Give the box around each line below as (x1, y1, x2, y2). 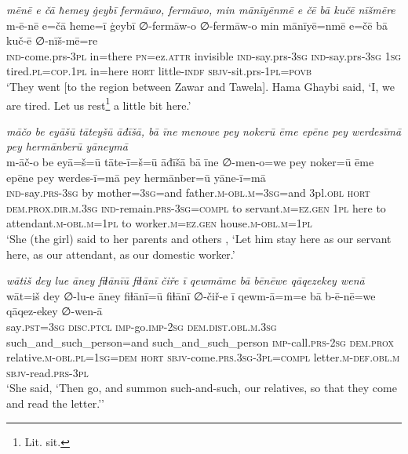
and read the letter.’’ (6, 394, 104, 411)
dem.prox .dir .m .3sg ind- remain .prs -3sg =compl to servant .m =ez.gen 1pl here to (6, 199, 386, 216)
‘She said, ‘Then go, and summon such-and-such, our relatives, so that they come (6, 380, 397, 396)
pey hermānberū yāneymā (6, 138, 128, 154)
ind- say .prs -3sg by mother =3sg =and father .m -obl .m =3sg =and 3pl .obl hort (6, 184, 370, 201)
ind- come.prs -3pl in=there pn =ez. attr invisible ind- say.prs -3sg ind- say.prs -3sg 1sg (6, 47, 402, 64)
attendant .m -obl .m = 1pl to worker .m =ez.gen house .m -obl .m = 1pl (6, 215, 312, 231)
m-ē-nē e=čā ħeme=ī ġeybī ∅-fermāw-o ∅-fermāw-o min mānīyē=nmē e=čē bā (6, 16, 388, 33)
